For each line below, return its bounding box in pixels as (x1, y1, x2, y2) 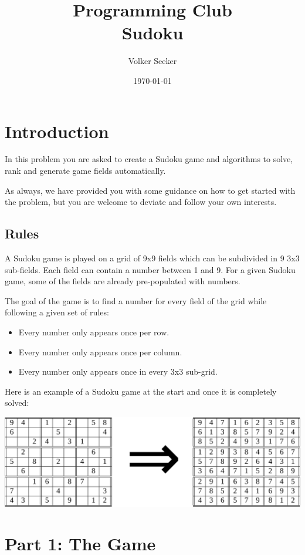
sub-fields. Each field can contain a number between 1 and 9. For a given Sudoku (5, 263, 296, 275)
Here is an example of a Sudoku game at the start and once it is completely (5, 385, 277, 397)
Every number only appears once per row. (18, 325, 170, 338)
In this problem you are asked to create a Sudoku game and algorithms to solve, (5, 153, 293, 165)
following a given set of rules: (5, 306, 109, 318)
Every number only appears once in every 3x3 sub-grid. (18, 365, 218, 378)
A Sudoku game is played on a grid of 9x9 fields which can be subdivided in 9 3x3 (5, 252, 300, 264)
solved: (5, 396, 29, 409)
